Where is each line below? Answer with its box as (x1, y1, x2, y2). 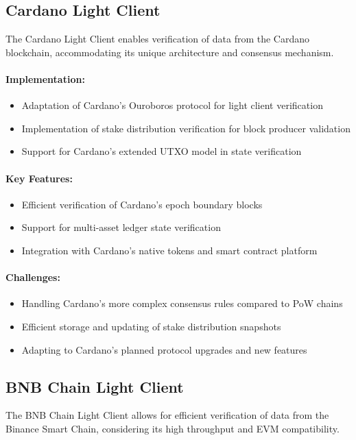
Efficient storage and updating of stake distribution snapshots (21, 319, 281, 333)
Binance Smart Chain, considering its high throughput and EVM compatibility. (5, 421, 340, 435)
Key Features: (5, 171, 73, 185)
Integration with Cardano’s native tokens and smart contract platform (21, 243, 318, 257)
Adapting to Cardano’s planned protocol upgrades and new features (21, 342, 307, 356)
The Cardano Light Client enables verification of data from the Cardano (5, 32, 310, 46)
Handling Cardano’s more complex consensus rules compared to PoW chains (21, 296, 343, 310)
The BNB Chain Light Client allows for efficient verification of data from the (5, 408, 329, 422)
